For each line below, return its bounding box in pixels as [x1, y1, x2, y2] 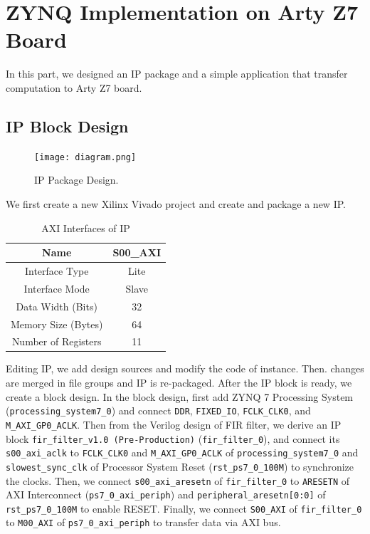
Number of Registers [11, 334, 102, 349]
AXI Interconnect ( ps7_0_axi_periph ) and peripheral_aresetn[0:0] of [6, 487, 326, 502]
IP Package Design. [34, 172, 119, 187]
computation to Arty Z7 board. [6, 80, 142, 95]
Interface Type [24, 263, 89, 278]
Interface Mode [23, 281, 90, 295]
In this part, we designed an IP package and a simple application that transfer [6, 66, 348, 81]
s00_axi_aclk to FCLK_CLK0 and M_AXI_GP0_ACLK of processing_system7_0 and [6, 445, 359, 460]
